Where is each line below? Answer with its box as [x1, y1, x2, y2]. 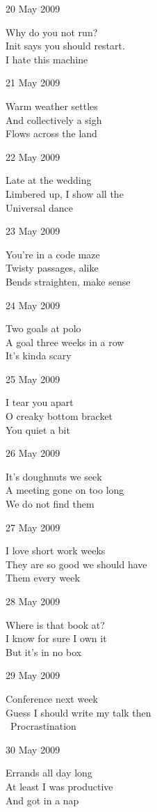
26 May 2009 [6, 446, 60, 460]
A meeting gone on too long [6, 483, 124, 497]
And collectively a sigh [6, 112, 102, 127]
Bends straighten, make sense [6, 274, 131, 288]
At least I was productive [6, 779, 113, 793]
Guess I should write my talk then [6, 705, 151, 719]
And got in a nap [6, 793, 79, 807]
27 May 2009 [6, 520, 60, 534]
